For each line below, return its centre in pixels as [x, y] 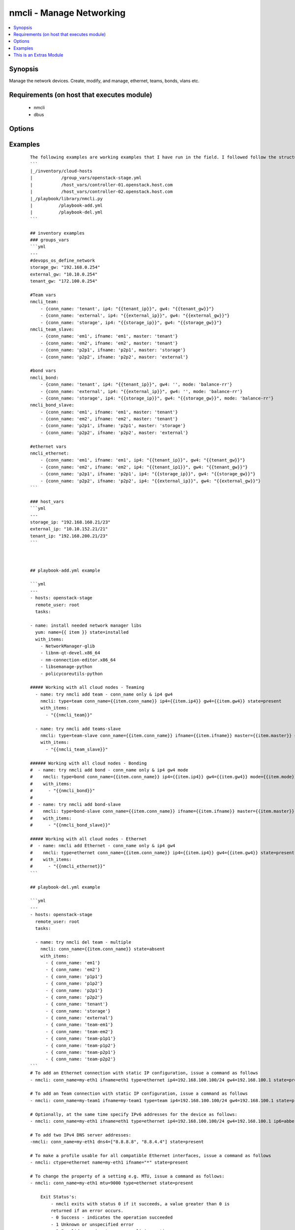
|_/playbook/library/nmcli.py [67, 199]
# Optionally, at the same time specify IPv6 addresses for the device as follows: [134, 1114]
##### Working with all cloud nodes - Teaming [87, 687]
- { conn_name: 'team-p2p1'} [81, 1052]
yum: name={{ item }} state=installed [82, 632]
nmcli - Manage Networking [67, 13]
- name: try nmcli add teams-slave [78, 729]
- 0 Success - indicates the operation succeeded [112, 1217]
